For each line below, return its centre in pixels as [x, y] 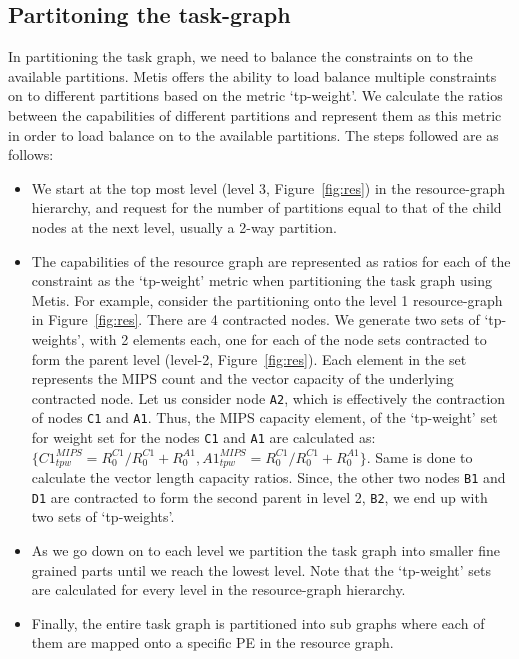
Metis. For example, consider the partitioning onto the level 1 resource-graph [267, 299]
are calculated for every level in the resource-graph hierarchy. [218, 589]
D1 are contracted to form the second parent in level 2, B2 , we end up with [259, 496]
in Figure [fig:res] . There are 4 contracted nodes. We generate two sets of [255, 319]
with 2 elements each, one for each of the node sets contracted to [288, 338]
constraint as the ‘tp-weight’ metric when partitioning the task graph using [261, 280]
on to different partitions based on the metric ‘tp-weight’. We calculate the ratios [255, 95]
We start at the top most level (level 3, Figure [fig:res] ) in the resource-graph [268, 187]
